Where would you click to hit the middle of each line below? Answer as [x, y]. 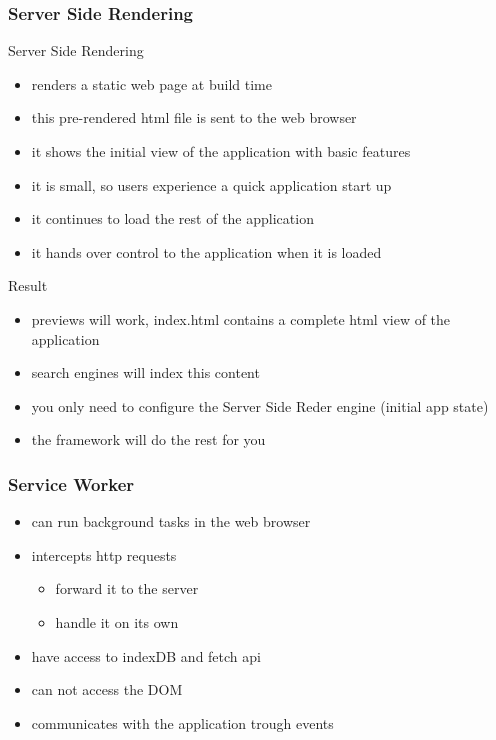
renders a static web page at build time [151, 83]
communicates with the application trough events [182, 722]
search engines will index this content [145, 372]
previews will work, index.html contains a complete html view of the [241, 318]
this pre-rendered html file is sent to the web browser [194, 117]
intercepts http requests [104, 554]
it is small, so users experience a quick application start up [211, 184]
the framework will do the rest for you [148, 439]
